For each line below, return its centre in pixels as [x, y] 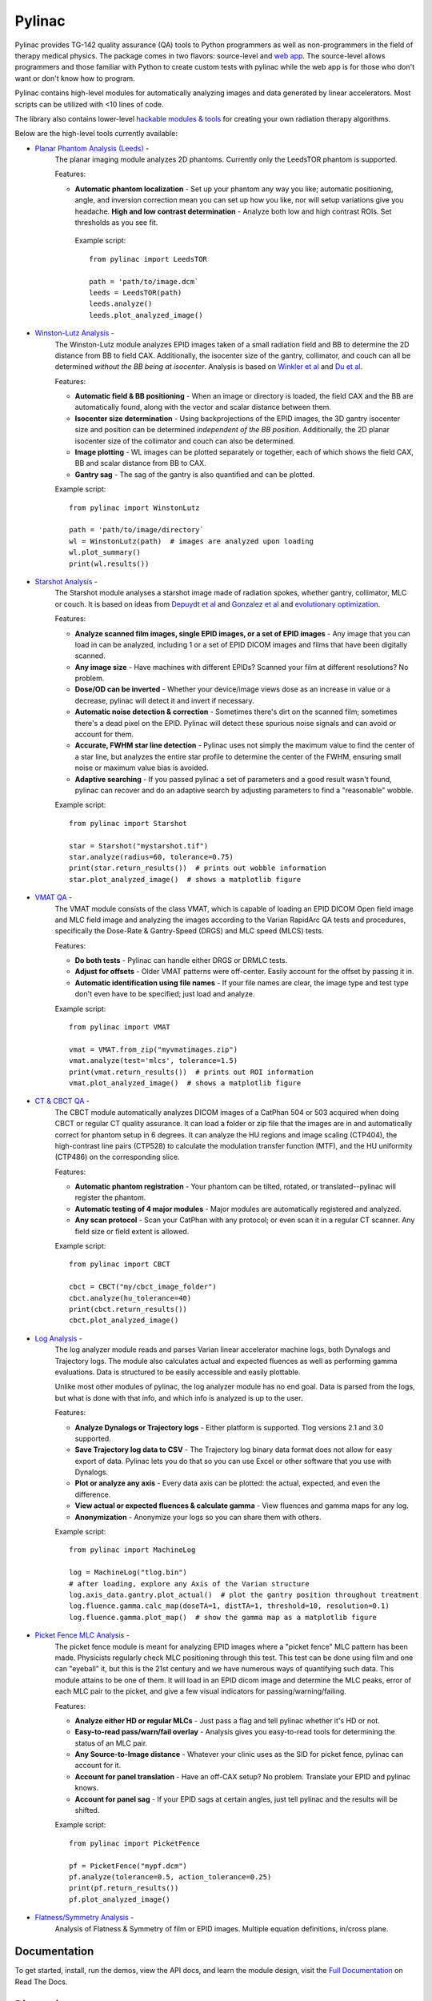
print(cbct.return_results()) [128, 1309]
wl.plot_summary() [105, 553]
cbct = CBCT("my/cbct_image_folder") [143, 1287]
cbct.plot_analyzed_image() [124, 1320]
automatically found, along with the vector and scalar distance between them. [203, 407]
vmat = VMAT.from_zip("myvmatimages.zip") [154, 1049]
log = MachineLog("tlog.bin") [128, 1572]
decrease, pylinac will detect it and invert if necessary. [165, 700]
